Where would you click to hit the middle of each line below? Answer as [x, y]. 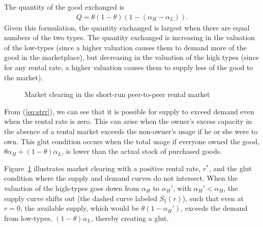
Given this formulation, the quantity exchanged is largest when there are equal [127, 27]
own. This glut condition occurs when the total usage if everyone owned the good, [132, 141]
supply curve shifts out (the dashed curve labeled [81, 198]
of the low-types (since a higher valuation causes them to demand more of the [125, 47]
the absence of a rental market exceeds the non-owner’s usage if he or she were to [131, 131]
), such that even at [213, 198]
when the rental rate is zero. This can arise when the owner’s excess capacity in [128, 121]
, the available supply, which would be [80, 208]
